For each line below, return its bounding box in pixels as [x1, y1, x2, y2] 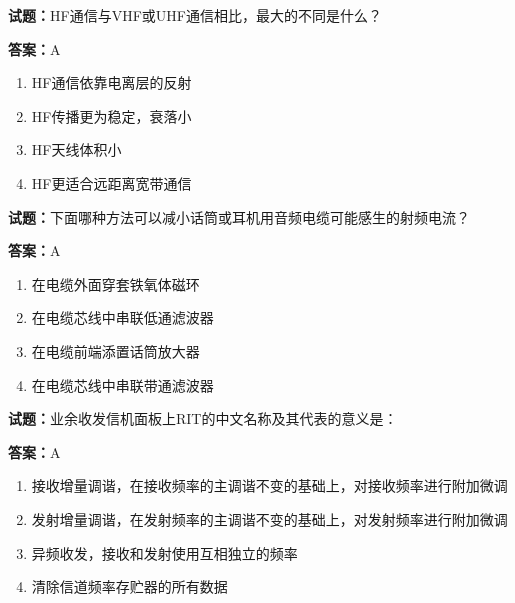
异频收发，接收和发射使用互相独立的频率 [31, 542, 298, 563]
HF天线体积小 [31, 139, 122, 160]
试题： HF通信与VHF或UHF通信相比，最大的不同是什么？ [8, 5, 382, 25]
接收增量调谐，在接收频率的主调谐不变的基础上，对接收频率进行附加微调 [31, 475, 508, 496]
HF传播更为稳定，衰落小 [31, 105, 192, 126]
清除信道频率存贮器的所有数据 [31, 576, 228, 597]
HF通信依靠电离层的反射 [31, 72, 192, 93]
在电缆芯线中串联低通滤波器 [31, 307, 214, 328]
